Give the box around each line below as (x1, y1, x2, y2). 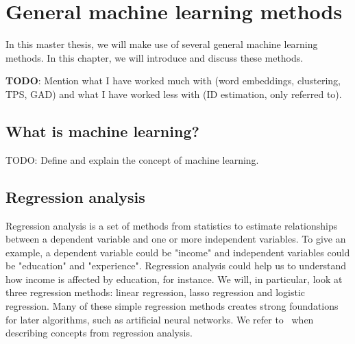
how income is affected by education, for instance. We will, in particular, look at (5, 271, 343, 286)
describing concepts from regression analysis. (5, 325, 193, 340)
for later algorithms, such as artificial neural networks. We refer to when (5, 312, 314, 326)
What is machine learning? (5, 120, 199, 141)
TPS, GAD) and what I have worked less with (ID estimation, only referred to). (5, 86, 342, 101)
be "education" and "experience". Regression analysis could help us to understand (5, 258, 346, 273)
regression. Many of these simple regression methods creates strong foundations (5, 299, 339, 313)
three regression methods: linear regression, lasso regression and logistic (5, 285, 305, 299)
